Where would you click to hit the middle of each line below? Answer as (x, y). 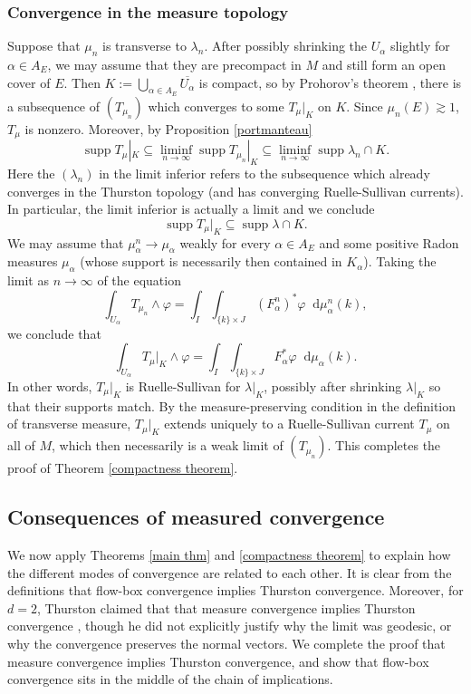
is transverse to (144, 46)
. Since (365, 106)
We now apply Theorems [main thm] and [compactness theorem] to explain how (229, 554)
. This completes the (384, 445)
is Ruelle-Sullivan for (183, 386)
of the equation (139, 280)
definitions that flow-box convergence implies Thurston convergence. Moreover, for (235, 590)
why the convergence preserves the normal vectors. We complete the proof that (226, 643)
